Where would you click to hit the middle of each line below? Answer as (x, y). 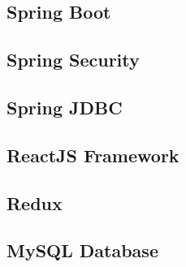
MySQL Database (82, 250)
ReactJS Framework (93, 155)
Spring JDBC (65, 107)
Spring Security (73, 60)
